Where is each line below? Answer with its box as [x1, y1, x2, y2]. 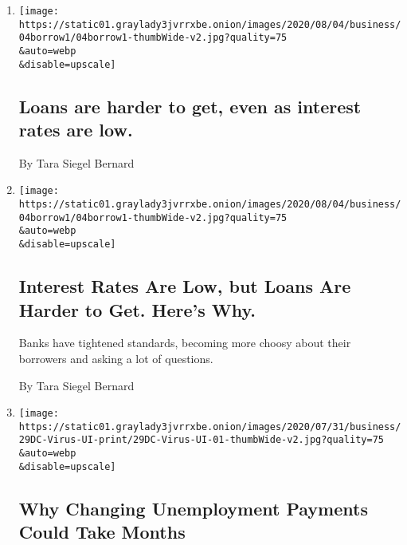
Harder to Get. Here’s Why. [18, 297, 256, 322]
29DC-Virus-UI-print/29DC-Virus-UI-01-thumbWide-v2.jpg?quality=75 [18, 434, 384, 446]
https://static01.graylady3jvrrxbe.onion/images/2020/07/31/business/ [18, 421, 401, 432]
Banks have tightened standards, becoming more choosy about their [18, 334, 351, 351]
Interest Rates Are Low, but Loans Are [18, 274, 351, 298]
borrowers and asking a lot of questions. [18, 350, 213, 366]
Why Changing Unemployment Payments [18, 496, 368, 520]
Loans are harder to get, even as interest [18, 93, 362, 118]
